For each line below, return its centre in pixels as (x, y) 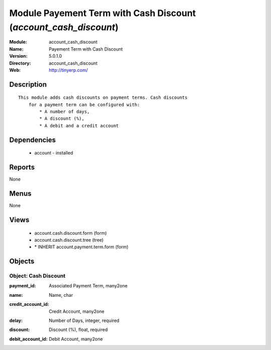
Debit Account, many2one (76, 339)
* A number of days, (64, 112)
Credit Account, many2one (77, 311)
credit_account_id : (29, 304)
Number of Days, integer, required (84, 320)
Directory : (20, 63)
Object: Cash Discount (37, 276)
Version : (18, 56)
